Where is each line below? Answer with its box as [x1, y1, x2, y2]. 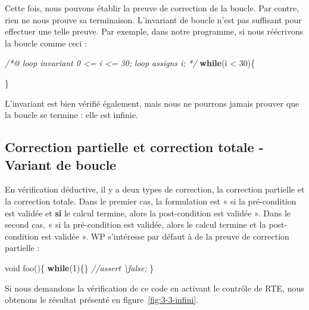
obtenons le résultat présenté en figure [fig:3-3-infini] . [5, 293, 199, 306]
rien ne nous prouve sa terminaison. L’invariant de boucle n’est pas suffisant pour [5, 13, 302, 26]
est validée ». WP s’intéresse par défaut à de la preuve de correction [41, 230, 289, 242]
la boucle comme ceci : [5, 36, 88, 49]
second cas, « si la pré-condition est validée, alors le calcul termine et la [5, 218, 266, 231]
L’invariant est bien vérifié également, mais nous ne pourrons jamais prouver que [5, 97, 299, 109]
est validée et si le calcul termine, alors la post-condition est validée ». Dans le [5, 206, 291, 219]
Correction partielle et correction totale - [5, 138, 264, 156]
